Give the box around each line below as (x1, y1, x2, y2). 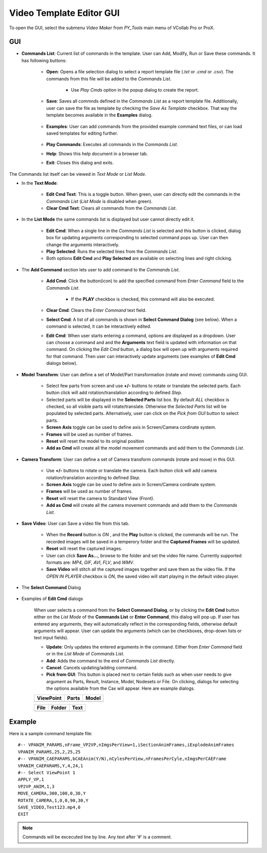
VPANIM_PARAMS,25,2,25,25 (18, 749, 81, 754)
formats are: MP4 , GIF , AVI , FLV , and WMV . (46, 559, 134, 565)
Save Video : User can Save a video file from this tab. (21, 520, 130, 526)
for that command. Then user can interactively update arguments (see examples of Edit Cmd (46, 353, 236, 359)
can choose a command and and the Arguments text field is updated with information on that (46, 339, 237, 345)
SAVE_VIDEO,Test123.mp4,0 (18, 804, 81, 810)
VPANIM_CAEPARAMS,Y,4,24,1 (18, 763, 84, 768)
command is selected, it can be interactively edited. (46, 323, 152, 329)
